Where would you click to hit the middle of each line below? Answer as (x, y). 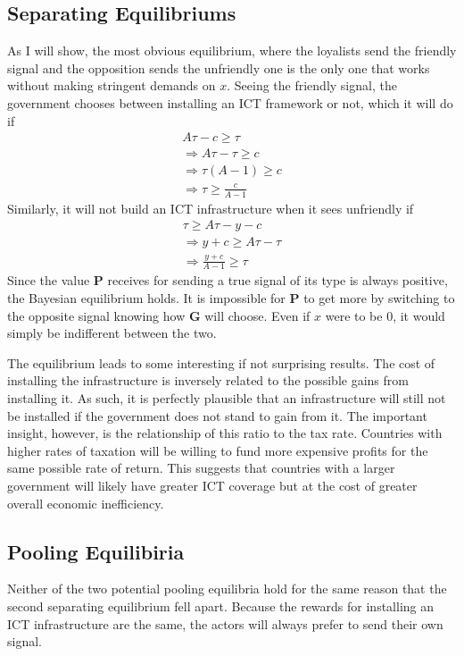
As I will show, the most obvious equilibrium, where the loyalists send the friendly (232, 50)
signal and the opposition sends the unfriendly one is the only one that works (219, 67)
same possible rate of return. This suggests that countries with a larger (201, 468)
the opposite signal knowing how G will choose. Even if (159, 315)
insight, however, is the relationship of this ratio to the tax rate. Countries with (225, 433)
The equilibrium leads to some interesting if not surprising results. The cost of (221, 362)
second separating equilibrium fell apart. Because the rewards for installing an (221, 606)
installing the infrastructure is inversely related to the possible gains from (208, 380)
